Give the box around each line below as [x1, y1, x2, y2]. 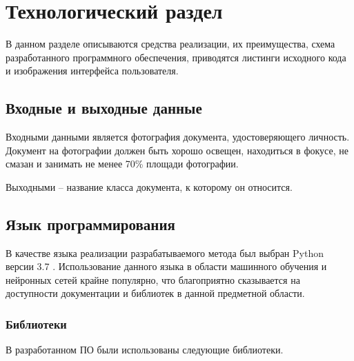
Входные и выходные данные [6, 97, 202, 118]
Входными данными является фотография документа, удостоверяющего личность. [6, 130, 350, 144]
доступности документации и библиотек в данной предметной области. [6, 286, 305, 300]
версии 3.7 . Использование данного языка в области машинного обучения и [6, 259, 327, 274]
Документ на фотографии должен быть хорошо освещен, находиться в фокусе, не [6, 143, 348, 157]
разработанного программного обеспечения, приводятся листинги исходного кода [6, 50, 346, 64]
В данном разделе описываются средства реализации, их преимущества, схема [6, 37, 335, 51]
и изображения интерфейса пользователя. [6, 63, 179, 78]
